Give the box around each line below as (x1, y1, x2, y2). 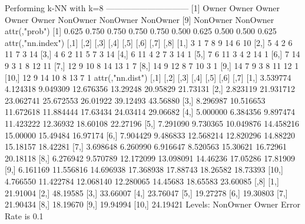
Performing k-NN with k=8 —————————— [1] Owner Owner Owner (5, 2, 280, 14)
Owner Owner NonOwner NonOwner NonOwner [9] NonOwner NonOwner (5, 13, 274, 25)
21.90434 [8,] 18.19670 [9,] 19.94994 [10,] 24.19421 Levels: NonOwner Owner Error (5, 198, 300, 210)
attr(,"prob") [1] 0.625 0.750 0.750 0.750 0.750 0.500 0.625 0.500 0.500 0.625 (5, 25, 277, 37)
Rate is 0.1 (5, 209, 44, 222)
